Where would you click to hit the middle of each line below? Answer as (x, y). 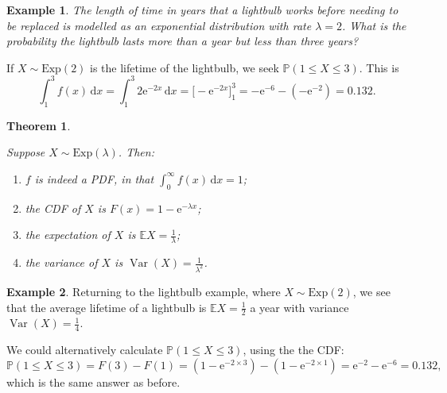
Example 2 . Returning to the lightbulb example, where (144, 291)
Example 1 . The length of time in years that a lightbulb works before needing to (202, 10)
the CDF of (53, 208)
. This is (379, 67)
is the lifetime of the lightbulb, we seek (185, 67)
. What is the (374, 25)
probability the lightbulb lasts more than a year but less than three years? (183, 41)
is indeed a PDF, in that (94, 178)
